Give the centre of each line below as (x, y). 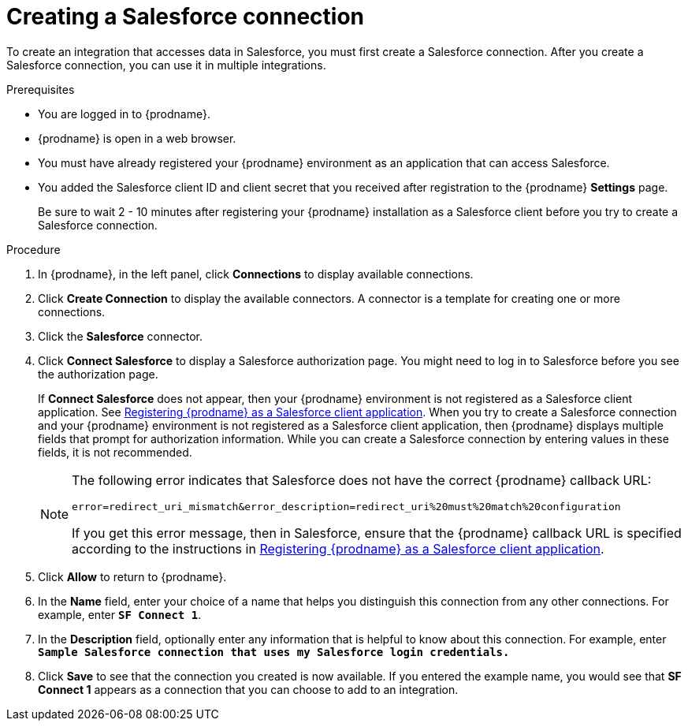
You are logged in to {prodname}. (124, 114)
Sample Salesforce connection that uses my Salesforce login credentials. (274, 652)
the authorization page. (98, 374)
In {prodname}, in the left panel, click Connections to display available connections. (256, 274)
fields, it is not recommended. (115, 452)
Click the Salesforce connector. (120, 336)
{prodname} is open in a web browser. (137, 138)
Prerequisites (41, 89)
